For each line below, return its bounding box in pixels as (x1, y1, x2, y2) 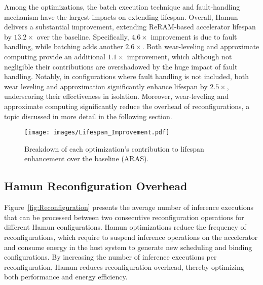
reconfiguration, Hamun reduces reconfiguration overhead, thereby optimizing (4, 261, 244, 272)
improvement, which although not (127, 51, 232, 61)
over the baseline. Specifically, (36, 31, 129, 42)
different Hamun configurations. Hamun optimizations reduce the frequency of (4, 222, 246, 232)
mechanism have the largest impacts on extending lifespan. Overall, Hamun (4, 11, 238, 22)
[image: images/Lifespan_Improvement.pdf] (24, 129, 170, 136)
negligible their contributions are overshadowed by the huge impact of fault (4, 61, 238, 72)
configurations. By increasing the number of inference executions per (4, 252, 217, 262)
